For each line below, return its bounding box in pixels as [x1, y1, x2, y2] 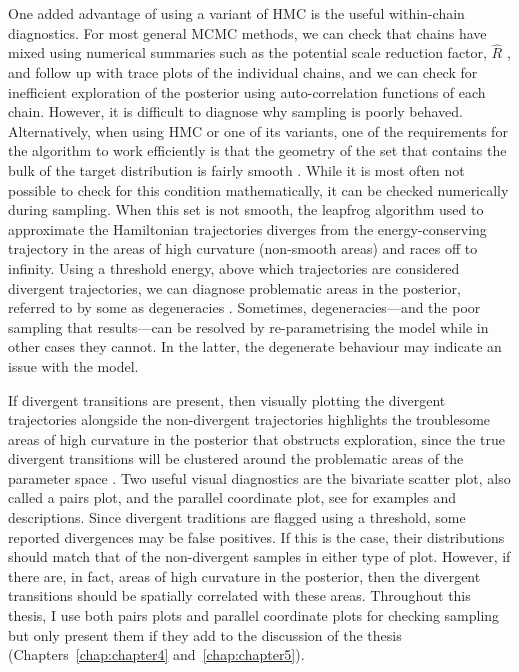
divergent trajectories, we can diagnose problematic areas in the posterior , [8, 277, 461, 298]
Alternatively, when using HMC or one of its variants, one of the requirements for [8, 120, 508, 141]
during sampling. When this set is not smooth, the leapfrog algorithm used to [8, 199, 484, 220]
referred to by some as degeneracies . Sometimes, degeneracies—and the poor [8, 297, 481, 318]
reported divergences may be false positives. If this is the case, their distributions [8, 526, 505, 547]
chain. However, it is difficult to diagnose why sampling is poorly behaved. [8, 101, 463, 122]
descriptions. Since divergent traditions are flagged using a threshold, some [8, 507, 466, 528]
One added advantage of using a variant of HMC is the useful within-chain [8, 3, 465, 23]
